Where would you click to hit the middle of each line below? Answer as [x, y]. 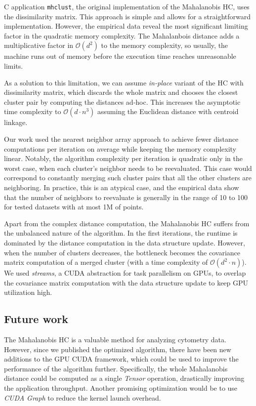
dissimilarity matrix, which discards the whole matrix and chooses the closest [121, 92]
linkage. [16, 122]
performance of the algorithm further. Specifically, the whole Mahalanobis [116, 368]
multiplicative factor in [39, 45]
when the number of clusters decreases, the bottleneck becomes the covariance [122, 252]
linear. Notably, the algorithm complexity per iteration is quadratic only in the [123, 158]
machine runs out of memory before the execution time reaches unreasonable [120, 56]
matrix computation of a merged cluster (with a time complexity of [106, 262]
